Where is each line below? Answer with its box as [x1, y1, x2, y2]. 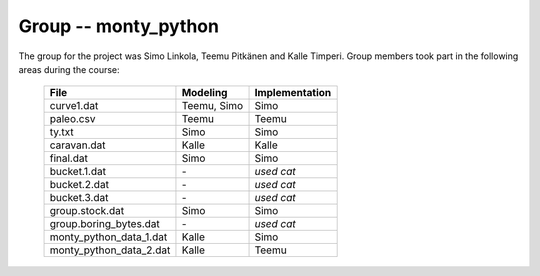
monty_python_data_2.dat [49, 243, 171, 257]
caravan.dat [49, 138, 106, 152]
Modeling [181, 86, 228, 100]
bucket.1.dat [49, 165, 107, 179]
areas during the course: [18, 63, 120, 75]
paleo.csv [49, 112, 96, 126]
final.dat [49, 151, 89, 165]
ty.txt [49, 125, 74, 139]
